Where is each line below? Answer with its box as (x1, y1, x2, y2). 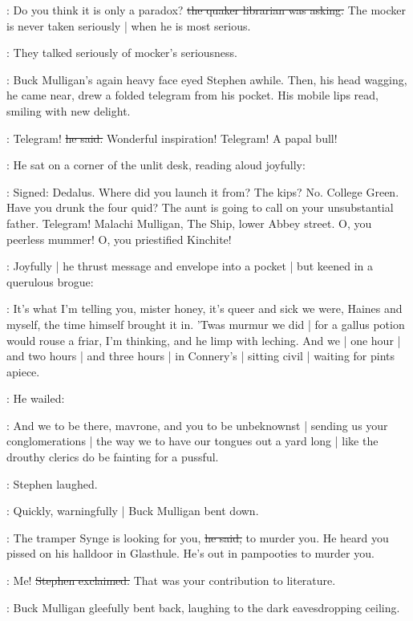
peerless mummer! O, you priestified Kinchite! (6, 230, 232, 247)
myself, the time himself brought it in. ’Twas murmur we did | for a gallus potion (6, 315, 405, 332)
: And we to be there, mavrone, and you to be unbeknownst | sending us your (6, 416, 388, 433)
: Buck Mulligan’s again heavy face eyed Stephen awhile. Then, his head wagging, (6, 71, 407, 87)
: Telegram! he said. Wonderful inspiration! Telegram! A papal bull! (6, 129, 338, 146)
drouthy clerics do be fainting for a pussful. (6, 448, 219, 465)
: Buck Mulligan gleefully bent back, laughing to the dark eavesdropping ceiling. (6, 599, 400, 615)
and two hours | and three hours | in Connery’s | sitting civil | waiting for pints (6, 347, 395, 364)
